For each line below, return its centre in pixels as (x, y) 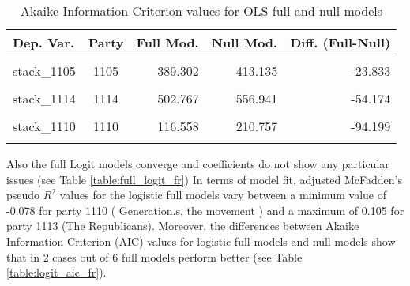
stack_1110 (44, 126)
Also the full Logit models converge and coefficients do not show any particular (198, 164)
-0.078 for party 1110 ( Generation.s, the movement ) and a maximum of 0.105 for (205, 210)
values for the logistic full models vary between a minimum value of (223, 195)
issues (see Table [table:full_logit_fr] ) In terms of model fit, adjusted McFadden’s (204, 179)
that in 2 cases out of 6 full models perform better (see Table (154, 256)
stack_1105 (44, 71)
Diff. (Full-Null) (340, 42)
